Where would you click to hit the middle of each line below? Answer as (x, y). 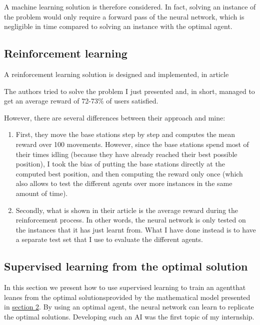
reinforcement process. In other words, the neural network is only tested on (131, 220)
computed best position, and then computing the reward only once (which (129, 173)
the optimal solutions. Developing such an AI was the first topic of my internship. (129, 316)
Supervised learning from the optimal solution (126, 266)
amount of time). (42, 193)
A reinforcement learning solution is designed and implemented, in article (116, 74)
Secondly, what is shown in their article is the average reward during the (127, 210)
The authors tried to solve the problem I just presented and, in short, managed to (129, 91)
